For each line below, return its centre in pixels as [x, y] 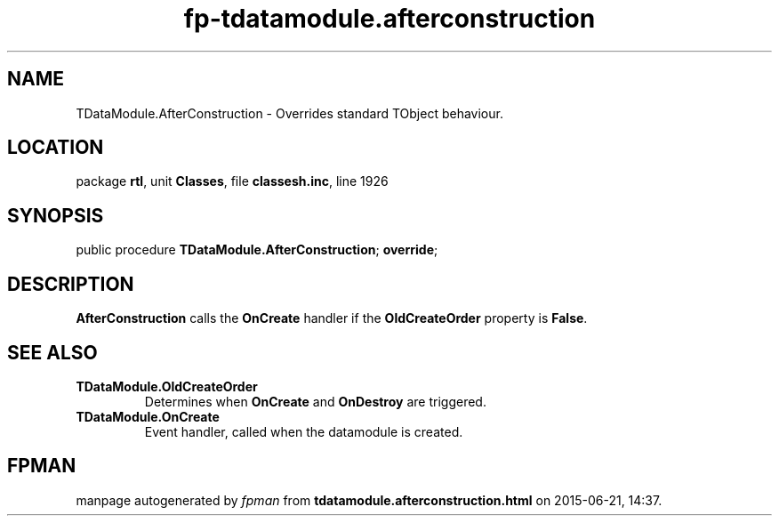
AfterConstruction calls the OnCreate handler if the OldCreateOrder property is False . [332, 318]
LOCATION [56, 148]
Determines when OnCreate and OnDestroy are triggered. [315, 401]
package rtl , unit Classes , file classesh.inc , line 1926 [232, 181]
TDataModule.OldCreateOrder [167, 386]
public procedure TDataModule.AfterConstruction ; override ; [257, 250]
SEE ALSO [52, 352]
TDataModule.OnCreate [148, 416]
